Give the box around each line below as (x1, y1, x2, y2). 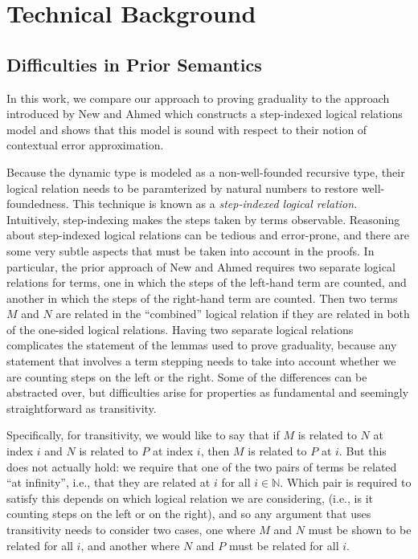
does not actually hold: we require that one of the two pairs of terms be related (6, 458, 397, 475)
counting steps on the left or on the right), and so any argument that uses (6, 505, 371, 522)
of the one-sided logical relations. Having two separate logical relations (6, 320, 354, 337)
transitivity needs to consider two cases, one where (6, 521, 256, 538)
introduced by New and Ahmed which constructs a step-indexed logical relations (6, 105, 403, 122)
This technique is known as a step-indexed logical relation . (72, 195, 358, 212)
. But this (338, 443, 387, 459)
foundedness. (6, 195, 69, 212)
